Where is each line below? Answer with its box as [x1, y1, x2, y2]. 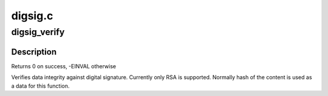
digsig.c [11, 9, 53, 22]
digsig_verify [11, 27, 65, 37]
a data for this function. [11, 82, 70, 89]
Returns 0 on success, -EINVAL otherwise [11, 62, 117, 69]
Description [11, 46, 57, 57]
